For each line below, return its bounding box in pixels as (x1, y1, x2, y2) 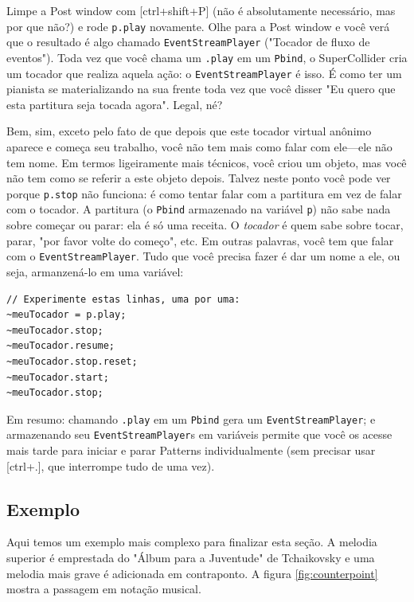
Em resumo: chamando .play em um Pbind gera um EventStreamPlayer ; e (6, 410, 376, 427)
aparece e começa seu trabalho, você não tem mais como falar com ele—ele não (6, 139, 393, 154)
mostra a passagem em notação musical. (6, 580, 201, 597)
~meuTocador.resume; (6, 340, 115, 352)
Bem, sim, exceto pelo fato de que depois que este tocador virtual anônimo (6, 123, 372, 139)
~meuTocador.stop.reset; (6, 355, 138, 367)
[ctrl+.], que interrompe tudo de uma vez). (6, 457, 215, 474)
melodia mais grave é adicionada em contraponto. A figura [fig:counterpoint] (6, 565, 378, 581)
